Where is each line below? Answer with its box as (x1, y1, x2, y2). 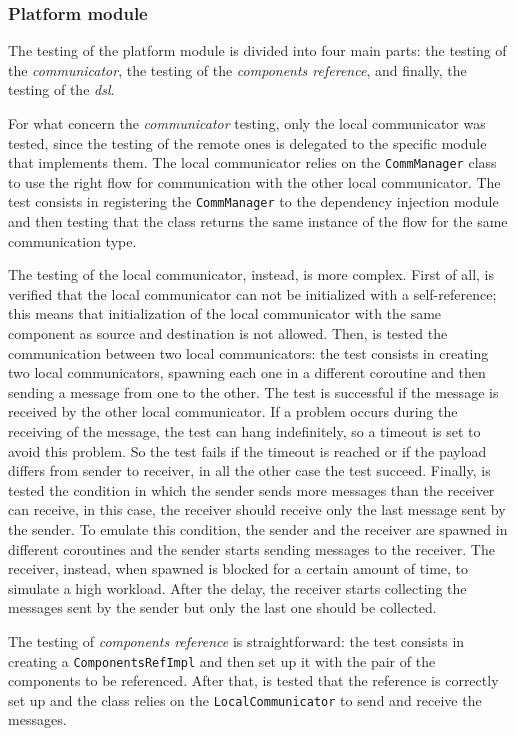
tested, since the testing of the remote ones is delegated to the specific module (8, 132, 487, 153)
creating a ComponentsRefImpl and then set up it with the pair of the (8, 650, 436, 671)
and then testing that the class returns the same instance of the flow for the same (8, 211, 508, 232)
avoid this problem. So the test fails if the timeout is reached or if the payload (8, 440, 487, 461)
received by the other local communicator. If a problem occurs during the (8, 401, 458, 422)
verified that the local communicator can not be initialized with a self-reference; (8, 283, 497, 304)
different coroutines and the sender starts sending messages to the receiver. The (8, 538, 495, 559)
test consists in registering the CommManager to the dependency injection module (8, 191, 499, 212)
